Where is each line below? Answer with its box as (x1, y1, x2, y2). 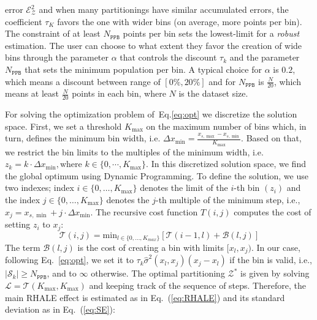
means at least (5, 87, 59, 100)
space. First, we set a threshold (5, 119, 122, 132)
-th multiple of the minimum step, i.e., (156, 193, 300, 206)
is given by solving (240, 267, 310, 280)
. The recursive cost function (90, 205, 198, 218)
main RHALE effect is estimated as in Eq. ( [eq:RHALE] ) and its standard (5, 291, 285, 303)
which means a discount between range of (5, 75, 161, 87)
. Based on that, (241, 132, 302, 144)
